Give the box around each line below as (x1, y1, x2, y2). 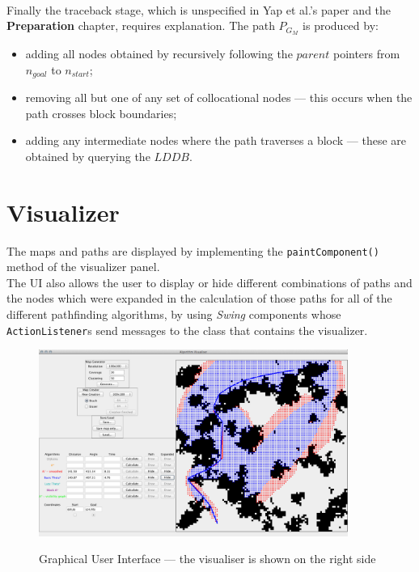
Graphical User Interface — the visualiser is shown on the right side (39, 550, 376, 567)
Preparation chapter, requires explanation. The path (6, 17, 275, 34)
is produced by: (303, 17, 379, 34)
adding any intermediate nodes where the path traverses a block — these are (25, 132, 407, 149)
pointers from (332, 45, 400, 62)
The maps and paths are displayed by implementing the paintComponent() (6, 242, 379, 259)
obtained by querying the (25, 147, 150, 164)
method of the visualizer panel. (6, 258, 160, 275)
